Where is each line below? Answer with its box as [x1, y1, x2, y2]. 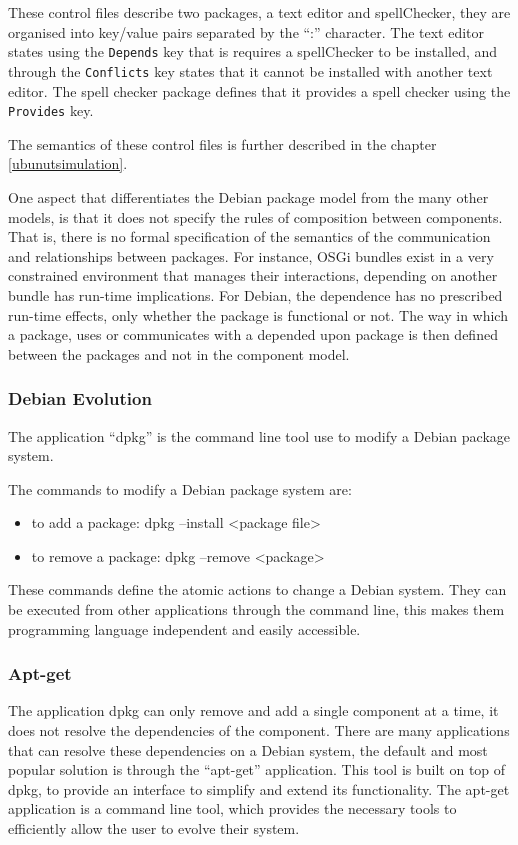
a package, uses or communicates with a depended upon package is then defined [8, 324, 498, 345]
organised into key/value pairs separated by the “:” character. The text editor [8, 21, 485, 42]
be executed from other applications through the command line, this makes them [8, 599, 505, 620]
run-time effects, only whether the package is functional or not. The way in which [8, 304, 508, 325]
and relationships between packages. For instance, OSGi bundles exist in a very [8, 245, 494, 266]
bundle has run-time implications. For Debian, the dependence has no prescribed [8, 284, 503, 305]
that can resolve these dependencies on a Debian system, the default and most [8, 739, 488, 760]
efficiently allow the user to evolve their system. [8, 818, 300, 839]
